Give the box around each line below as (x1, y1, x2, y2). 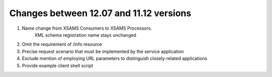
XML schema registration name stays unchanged (34, 32, 137, 38)
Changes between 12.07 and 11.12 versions (9, 8, 191, 19)
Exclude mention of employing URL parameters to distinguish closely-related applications (22, 55, 208, 61)
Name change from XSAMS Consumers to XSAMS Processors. (22, 25, 152, 31)
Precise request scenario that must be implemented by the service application (22, 48, 184, 54)
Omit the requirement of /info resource (22, 41, 102, 47)
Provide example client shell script (22, 62, 93, 68)
